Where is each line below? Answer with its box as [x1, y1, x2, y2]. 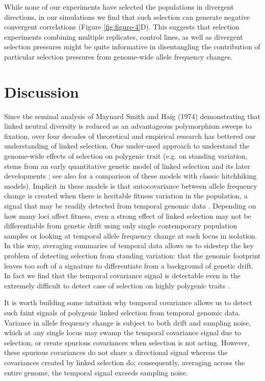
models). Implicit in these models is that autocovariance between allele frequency [4, 180, 257, 191]
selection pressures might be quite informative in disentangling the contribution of [4, 41, 260, 52]
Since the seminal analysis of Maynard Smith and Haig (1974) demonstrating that [4, 110, 260, 121]
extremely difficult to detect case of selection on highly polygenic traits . [4, 280, 230, 290]
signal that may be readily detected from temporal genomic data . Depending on [4, 200, 256, 211]
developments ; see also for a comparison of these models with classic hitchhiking [4, 170, 257, 181]
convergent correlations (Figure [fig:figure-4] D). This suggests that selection [4, 21, 240, 32]
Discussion [4, 81, 79, 102]
